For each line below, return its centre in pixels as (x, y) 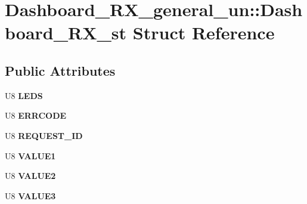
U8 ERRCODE (36, 115)
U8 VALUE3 (30, 195)
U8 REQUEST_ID (44, 135)
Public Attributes (60, 70)
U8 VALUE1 (30, 155)
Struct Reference (204, 33)
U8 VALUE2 (30, 176)
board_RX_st (66, 33)
